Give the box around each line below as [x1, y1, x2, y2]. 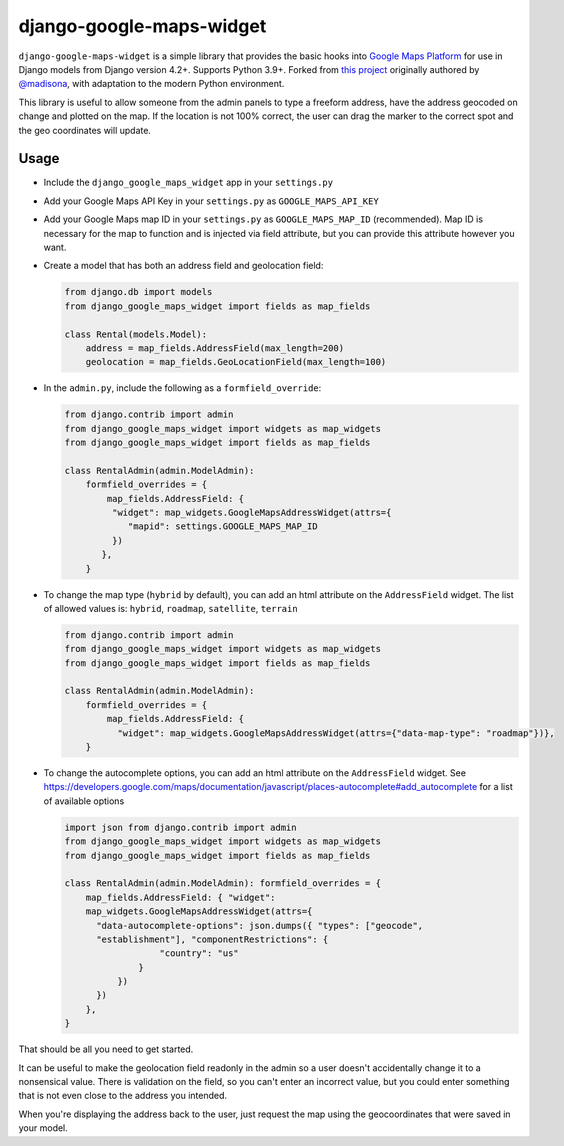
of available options [43, 795, 125, 807]
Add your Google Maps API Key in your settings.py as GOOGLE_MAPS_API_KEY [43, 195, 379, 207]
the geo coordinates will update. [18, 124, 152, 136]
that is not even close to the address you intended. [18, 1090, 228, 1102]
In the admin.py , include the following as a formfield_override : [43, 382, 322, 394]
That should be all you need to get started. [18, 1043, 194, 1055]
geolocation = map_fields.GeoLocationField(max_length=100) [85, 356, 387, 368]
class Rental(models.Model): [64, 328, 208, 340]
